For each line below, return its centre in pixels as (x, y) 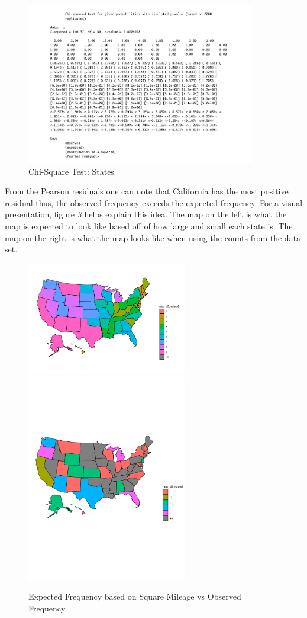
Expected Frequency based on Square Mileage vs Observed (135, 596)
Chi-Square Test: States (71, 171)
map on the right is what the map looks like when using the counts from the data (153, 237)
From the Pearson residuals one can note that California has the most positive (147, 191)
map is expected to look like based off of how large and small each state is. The (149, 226)
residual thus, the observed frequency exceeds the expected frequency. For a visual (154, 202)
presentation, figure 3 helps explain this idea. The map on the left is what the (146, 214)
